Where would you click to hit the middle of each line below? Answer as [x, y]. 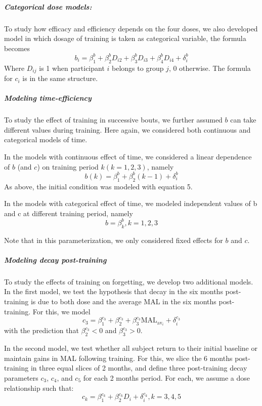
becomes [17, 48]
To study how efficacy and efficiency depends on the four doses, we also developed [131, 28]
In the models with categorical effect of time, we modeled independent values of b [131, 203]
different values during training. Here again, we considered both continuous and [127, 129]
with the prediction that [41, 330]
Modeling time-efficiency [48, 98]
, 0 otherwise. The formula [210, 68]
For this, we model [61, 311]
